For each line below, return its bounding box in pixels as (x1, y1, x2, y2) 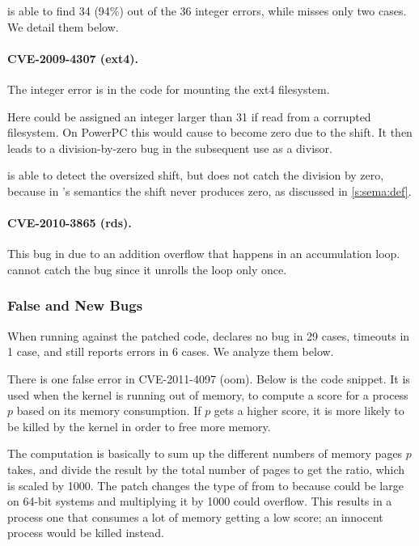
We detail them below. (7, 18, 119, 35)
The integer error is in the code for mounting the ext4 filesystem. (7, 80, 330, 97)
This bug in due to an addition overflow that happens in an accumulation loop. (7, 245, 400, 262)
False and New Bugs (7, 295, 143, 315)
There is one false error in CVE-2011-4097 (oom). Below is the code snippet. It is (7, 370, 410, 387)
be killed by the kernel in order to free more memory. (7, 417, 271, 434)
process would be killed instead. (7, 524, 164, 541)
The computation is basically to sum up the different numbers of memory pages (7, 445, 403, 462)
